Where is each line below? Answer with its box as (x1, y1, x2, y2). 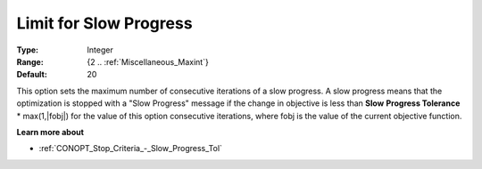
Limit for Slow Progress (16, 13, 193, 33)
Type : (16, 44, 39, 55)
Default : (16, 69, 48, 80)
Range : (16, 56, 44, 67)
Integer (87, 44, 113, 55)
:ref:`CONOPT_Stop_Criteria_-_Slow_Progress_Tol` (38, 143, 223, 154)
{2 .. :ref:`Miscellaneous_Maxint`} (87, 56, 209, 67)
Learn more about (16, 126, 85, 137)
